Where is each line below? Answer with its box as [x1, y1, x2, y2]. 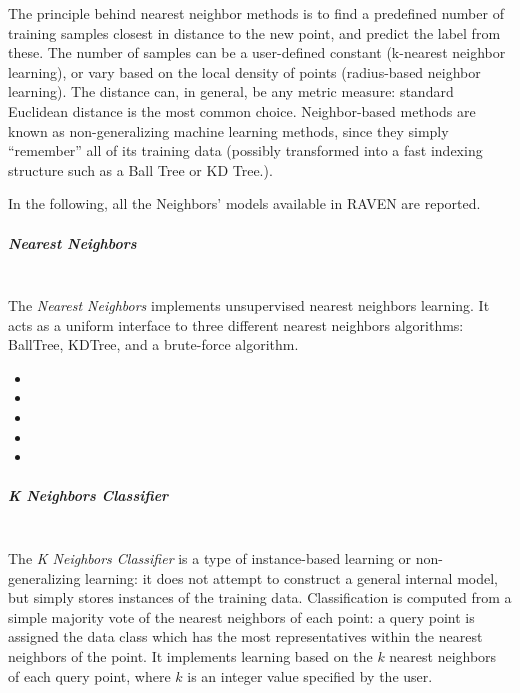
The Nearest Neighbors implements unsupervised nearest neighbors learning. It [8, 295, 490, 316]
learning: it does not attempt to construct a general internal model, [85, 567, 498, 588]
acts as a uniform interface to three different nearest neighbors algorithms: [8, 314, 464, 335]
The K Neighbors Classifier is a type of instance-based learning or [8, 548, 412, 568]
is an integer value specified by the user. [187, 665, 433, 686]
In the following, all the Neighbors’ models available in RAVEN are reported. [8, 193, 481, 214]
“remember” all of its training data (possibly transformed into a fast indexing [8, 140, 483, 161]
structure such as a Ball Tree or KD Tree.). [8, 159, 273, 180]
